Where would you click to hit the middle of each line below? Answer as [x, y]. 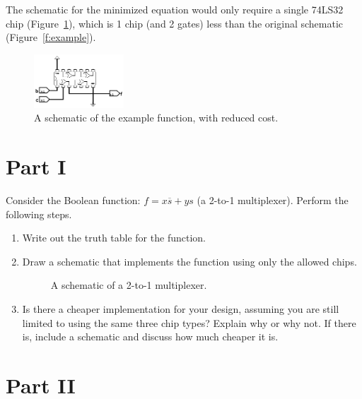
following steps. [39, 214]
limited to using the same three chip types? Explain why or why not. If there [189, 322]
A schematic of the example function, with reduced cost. [156, 118]
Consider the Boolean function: [73, 199]
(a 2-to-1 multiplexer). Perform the [273, 199]
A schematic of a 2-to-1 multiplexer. [129, 285]
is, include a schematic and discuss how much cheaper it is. [150, 337]
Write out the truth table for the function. [114, 238]
